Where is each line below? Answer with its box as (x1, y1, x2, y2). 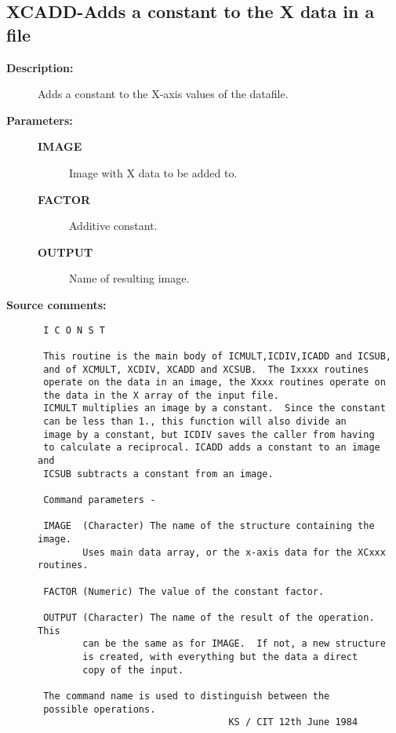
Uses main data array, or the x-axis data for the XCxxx (82, 546, 386, 558)
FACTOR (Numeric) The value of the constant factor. (43, 585, 325, 597)
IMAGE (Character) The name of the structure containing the (43, 520, 375, 532)
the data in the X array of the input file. (43, 389, 279, 401)
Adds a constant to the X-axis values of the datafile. (38, 86, 289, 102)
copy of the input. (82, 664, 184, 676)
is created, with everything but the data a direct (82, 651, 358, 662)
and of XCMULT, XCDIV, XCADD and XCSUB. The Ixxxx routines (43, 363, 369, 375)
